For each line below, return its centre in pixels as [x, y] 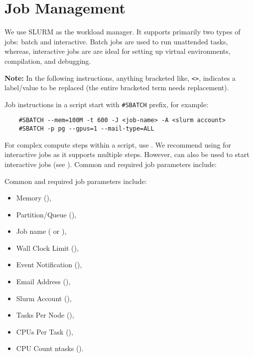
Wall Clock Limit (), [47, 248]
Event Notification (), [49, 265]
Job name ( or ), [41, 231]
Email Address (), [43, 281]
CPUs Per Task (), [45, 331]
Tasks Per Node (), [45, 315]
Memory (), [34, 198]
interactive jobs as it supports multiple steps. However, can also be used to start [127, 154]
